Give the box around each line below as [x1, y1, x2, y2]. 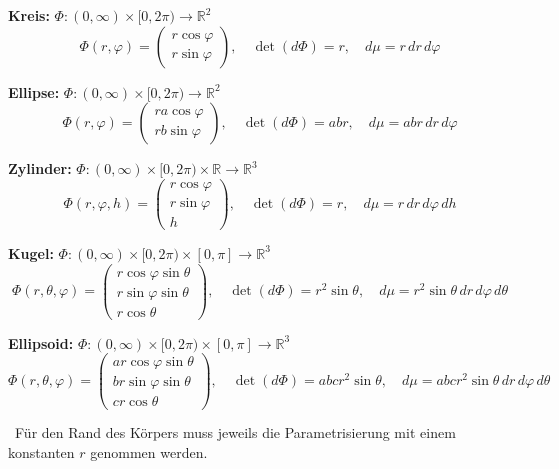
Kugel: [8, 242, 54, 263]
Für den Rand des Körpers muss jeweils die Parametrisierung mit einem [14, 422, 456, 443]
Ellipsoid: [8, 332, 74, 353]
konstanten [8, 442, 75, 463]
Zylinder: [8, 158, 72, 179]
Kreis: [8, 5, 50, 25]
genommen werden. [90, 442, 208, 463]
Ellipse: [8, 81, 60, 102]
